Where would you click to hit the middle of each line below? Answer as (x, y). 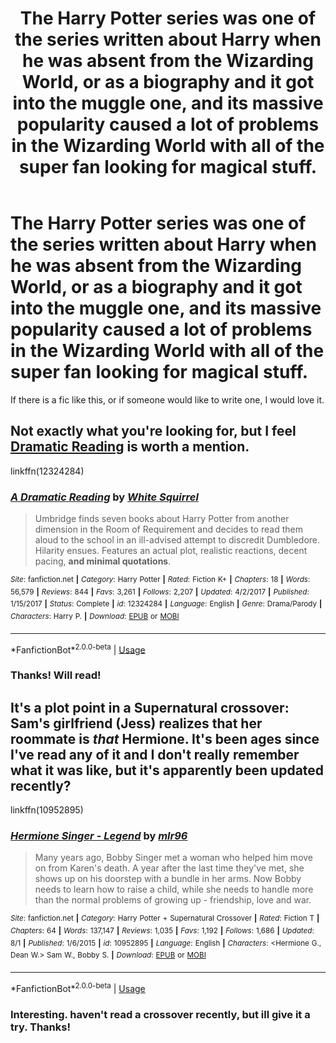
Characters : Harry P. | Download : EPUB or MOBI (95, 617)
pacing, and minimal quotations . (103, 561)
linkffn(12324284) (47, 471)
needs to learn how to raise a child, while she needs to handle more (174, 889)
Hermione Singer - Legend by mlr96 (99, 835)
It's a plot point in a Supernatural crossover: (150, 707)
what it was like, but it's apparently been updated (167, 770)
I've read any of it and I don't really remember (155, 754)
